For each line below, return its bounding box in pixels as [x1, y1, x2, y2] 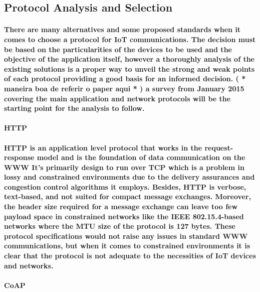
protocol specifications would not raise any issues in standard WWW [4, 230, 248, 241]
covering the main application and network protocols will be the [4, 93, 231, 103]
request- [204, 142, 233, 153]
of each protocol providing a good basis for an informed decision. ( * [4, 73, 246, 84]
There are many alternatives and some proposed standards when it [4, 24, 241, 35]
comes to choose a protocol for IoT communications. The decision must [4, 34, 256, 44]
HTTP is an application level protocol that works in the [4, 142, 202, 153]
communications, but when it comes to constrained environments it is [4, 240, 250, 251]
